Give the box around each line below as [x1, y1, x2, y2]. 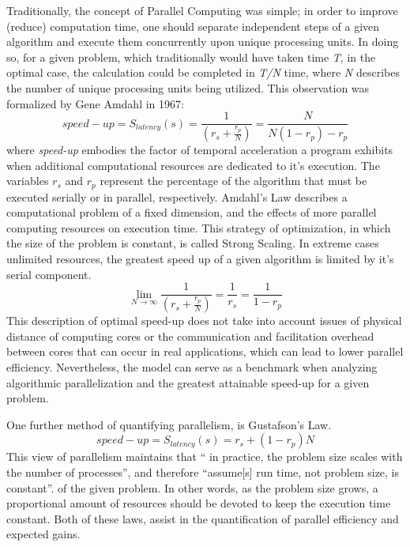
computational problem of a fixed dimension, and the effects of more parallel [6, 204, 377, 221]
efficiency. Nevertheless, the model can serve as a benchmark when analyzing [6, 358, 378, 375]
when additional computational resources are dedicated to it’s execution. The [6, 157, 380, 173]
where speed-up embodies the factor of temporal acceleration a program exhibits [6, 141, 393, 158]
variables [6, 172, 49, 189]
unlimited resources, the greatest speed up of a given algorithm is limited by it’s [6, 251, 394, 267]
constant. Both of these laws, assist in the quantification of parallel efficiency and [6, 510, 399, 526]
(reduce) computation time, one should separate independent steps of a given [6, 17, 380, 34]
